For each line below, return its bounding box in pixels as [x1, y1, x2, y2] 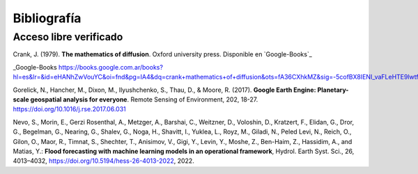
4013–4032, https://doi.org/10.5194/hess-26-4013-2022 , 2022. [13, 157, 194, 165]
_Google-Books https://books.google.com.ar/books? [13, 63, 164, 71]
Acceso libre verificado [13, 31, 123, 43]
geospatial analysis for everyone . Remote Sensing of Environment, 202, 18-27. [30, 95, 258, 104]
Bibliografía [13, 10, 82, 26]
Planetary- [317, 86, 349, 94]
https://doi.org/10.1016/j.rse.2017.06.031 [13, 105, 127, 113]
